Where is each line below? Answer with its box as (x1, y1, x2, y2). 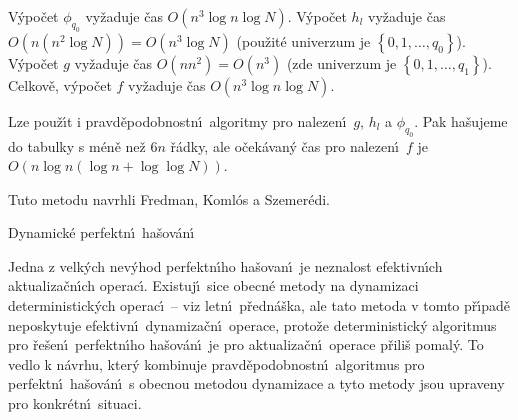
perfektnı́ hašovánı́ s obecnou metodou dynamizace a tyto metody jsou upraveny (8, 373, 505, 394)
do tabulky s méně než (8, 135, 146, 156)
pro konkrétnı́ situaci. (8, 393, 142, 414)
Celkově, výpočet (8, 74, 112, 95)
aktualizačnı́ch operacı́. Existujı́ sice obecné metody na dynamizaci (8, 275, 419, 296)
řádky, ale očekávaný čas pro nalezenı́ (170, 135, 399, 156)
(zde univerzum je (286, 52, 397, 73)
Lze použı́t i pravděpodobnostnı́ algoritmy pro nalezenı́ (8, 110, 347, 131)
